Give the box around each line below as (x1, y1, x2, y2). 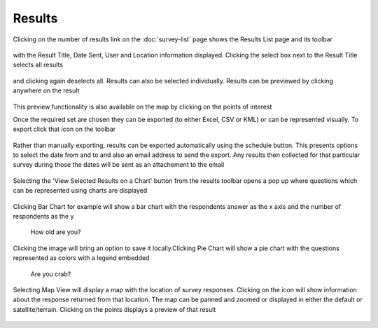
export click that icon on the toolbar (13, 125, 116, 133)
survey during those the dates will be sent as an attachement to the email (13, 160, 225, 169)
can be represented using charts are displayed (13, 186, 148, 195)
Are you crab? (30, 270, 71, 278)
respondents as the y (13, 212, 74, 221)
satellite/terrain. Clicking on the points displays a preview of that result (13, 305, 216, 313)
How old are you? (30, 228, 81, 236)
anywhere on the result (13, 86, 80, 95)
